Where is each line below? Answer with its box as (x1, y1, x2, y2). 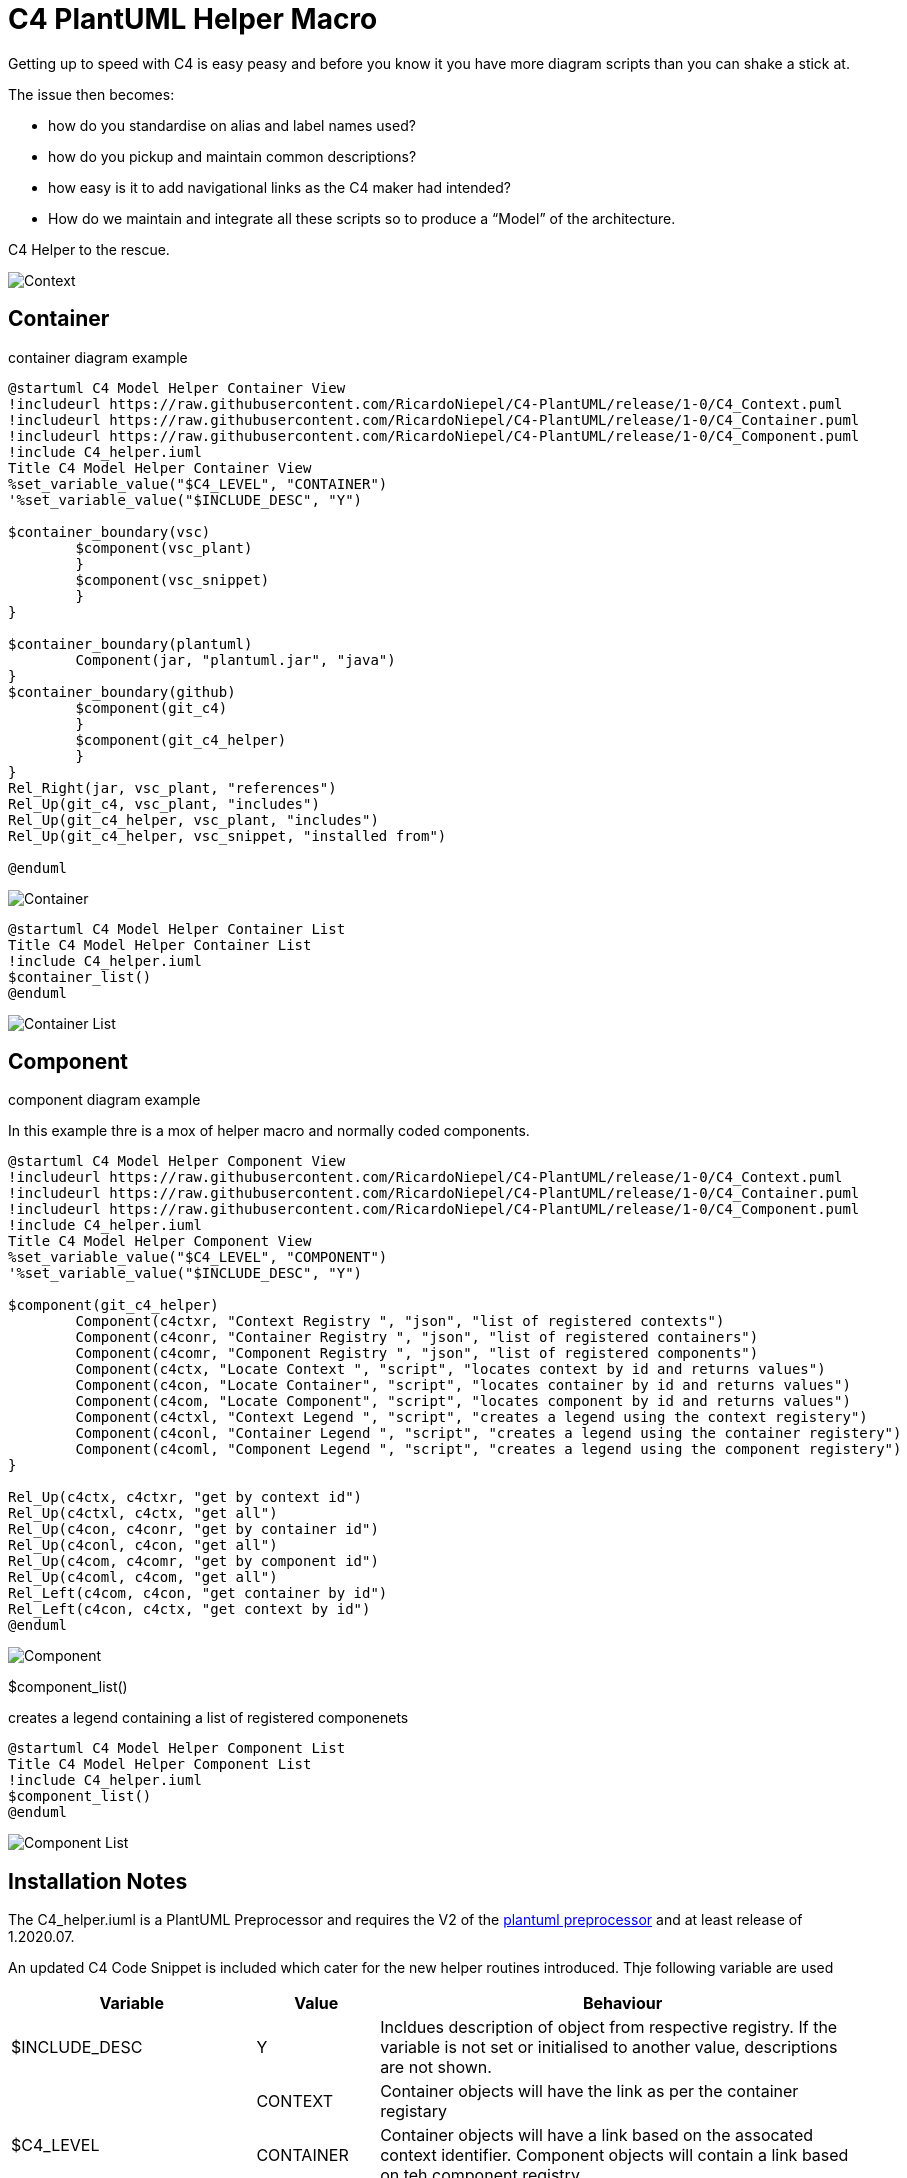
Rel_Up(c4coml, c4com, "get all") (8, 1569, 278, 1586)
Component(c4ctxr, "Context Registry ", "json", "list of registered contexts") (75, 1313, 725, 1330)
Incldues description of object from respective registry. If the (380, 2017, 838, 2038)
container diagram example (8, 348, 188, 366)
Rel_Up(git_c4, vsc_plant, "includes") (8, 795, 320, 812)
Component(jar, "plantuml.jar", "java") (75, 651, 396, 668)
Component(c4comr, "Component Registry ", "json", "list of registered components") (75, 1345, 759, 1362)
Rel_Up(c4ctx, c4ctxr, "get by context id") (8, 1489, 363, 1506)
